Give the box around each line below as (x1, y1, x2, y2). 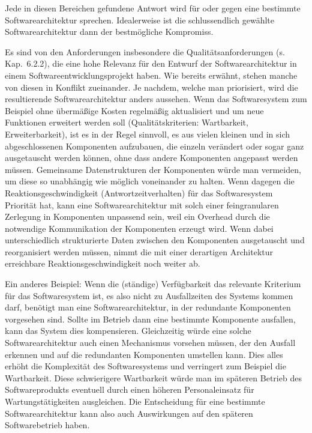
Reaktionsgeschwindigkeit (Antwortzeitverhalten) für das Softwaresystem (5, 186, 273, 199)
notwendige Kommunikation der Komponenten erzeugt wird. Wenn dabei (5, 222, 274, 234)
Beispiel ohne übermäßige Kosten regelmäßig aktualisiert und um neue (5, 104, 264, 117)
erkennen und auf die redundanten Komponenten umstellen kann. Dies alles (5, 348, 283, 360)
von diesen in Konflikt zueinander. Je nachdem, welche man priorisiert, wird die (5, 80, 298, 93)
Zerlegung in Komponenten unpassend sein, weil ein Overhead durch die (5, 210, 270, 223)
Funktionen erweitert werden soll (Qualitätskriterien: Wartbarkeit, (5, 116, 248, 129)
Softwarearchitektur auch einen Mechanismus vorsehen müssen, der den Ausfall (5, 336, 296, 349)
